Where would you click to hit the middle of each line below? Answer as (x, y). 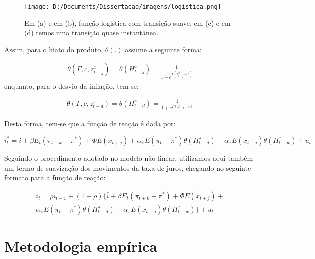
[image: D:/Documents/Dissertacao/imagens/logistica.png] (123, 7)
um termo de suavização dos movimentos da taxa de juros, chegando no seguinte (128, 168)
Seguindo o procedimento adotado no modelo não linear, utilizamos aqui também (129, 158)
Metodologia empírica (81, 246)
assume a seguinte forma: (163, 49)
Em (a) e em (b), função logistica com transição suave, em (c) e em (127, 23)
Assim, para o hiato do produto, (54, 49)
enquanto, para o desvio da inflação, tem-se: (71, 86)
